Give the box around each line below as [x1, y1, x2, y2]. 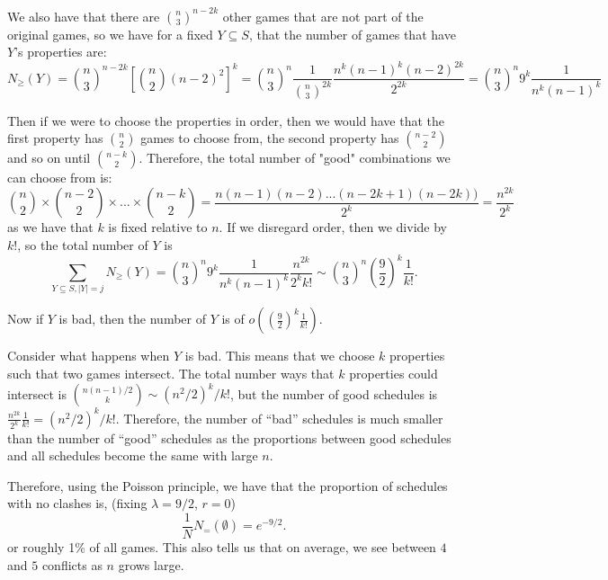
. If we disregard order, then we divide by [219, 218, 447, 236]
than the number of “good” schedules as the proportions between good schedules [7, 428, 452, 447]
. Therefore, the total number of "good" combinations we [139, 148, 451, 167]
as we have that [7, 218, 94, 236]
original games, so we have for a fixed [7, 24, 213, 43]
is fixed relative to [108, 218, 208, 236]
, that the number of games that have [248, 24, 456, 43]
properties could [349, 364, 438, 382]
